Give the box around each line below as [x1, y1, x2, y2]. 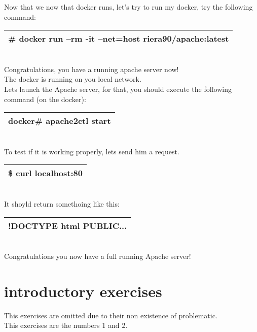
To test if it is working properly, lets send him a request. [4, 146, 179, 156]
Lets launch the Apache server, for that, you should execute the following [4, 83, 232, 94]
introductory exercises [4, 280, 162, 301]
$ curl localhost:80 [8, 167, 83, 179]
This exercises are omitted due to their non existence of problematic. [4, 310, 217, 320]
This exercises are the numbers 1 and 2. [4, 320, 128, 330]
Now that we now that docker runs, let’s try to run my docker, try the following [4, 2, 253, 12]
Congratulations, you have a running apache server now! [4, 63, 179, 74]
